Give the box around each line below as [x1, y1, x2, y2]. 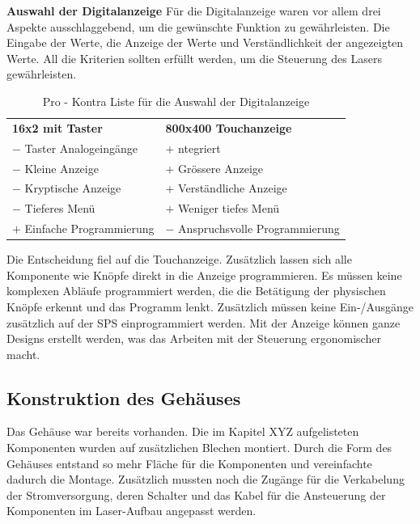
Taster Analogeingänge [24, 139, 138, 156]
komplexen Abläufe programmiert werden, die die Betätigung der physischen [6, 282, 386, 299]
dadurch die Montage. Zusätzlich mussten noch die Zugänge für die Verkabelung [6, 471, 405, 488]
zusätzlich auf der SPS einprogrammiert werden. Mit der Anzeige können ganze [6, 314, 401, 331]
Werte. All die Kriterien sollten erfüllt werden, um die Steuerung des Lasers [6, 49, 382, 66]
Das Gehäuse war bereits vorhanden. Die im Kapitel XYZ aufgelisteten [6, 423, 359, 440]
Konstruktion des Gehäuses [6, 385, 241, 410]
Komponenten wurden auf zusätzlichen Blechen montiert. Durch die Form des [6, 439, 392, 456]
